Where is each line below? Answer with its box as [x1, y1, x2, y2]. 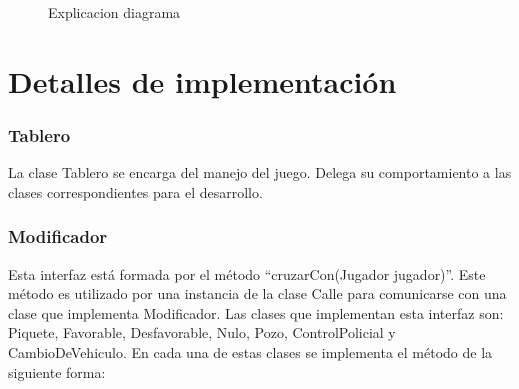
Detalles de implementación [8, 60, 397, 101]
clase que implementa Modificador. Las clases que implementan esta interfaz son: [8, 302, 504, 323]
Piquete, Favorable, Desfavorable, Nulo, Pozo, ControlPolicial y [8, 322, 396, 343]
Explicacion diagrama [48, 2, 181, 22]
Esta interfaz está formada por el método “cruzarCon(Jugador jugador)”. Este [8, 263, 486, 284]
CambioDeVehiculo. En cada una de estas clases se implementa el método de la [8, 341, 493, 362]
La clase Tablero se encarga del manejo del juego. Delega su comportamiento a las [8, 162, 512, 183]
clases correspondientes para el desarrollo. [8, 181, 263, 202]
